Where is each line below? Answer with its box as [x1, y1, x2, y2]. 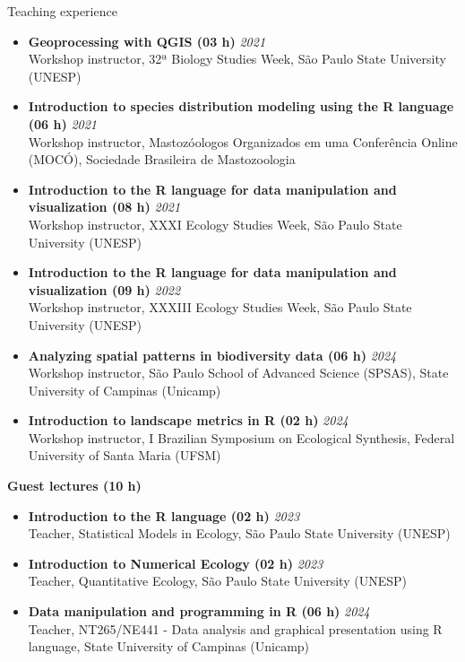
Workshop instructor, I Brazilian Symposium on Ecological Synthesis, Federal [28, 428, 455, 447]
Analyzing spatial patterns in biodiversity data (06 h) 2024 [28, 345, 397, 364]
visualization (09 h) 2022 [28, 280, 181, 299]
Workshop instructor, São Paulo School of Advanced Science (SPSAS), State [28, 363, 449, 382]
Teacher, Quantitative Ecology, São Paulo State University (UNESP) [28, 571, 407, 590]
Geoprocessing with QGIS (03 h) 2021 [28, 31, 266, 50]
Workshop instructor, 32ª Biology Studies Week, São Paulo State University [28, 49, 446, 68]
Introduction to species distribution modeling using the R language [28, 97, 454, 116]
